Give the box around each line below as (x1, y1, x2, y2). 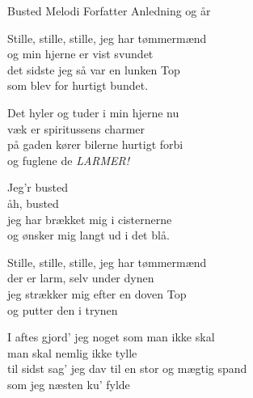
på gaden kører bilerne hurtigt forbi (7, 136, 183, 153)
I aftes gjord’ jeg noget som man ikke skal (7, 328, 215, 345)
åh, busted (7, 194, 59, 211)
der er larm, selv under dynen (7, 269, 154, 286)
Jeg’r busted (7, 179, 68, 196)
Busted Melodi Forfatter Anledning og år (7, 2, 211, 19)
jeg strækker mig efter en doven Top (7, 285, 187, 302)
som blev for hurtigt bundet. (7, 77, 149, 94)
